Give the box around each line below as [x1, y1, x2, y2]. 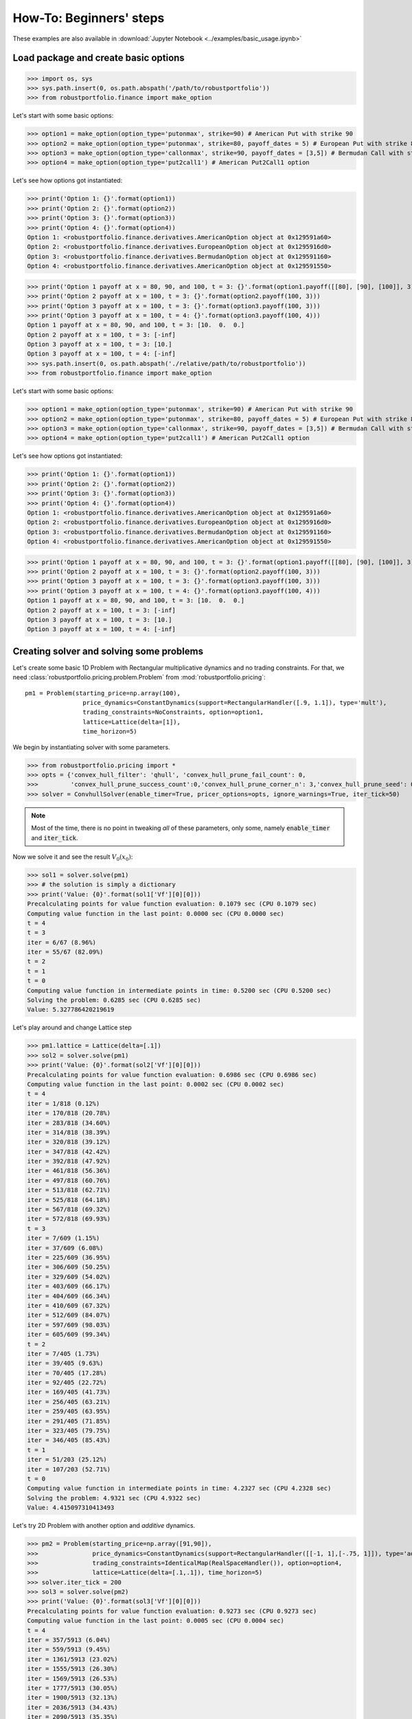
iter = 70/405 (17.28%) [27, 1369, 108, 1377]
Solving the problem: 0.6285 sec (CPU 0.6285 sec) [27, 996, 202, 1004]
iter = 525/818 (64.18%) [27, 1196, 111, 1203]
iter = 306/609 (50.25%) [27, 1263, 111, 1271]
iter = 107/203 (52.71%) [27, 1465, 111, 1473]
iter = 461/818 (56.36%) [27, 1167, 111, 1175]
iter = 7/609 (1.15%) [27, 1234, 100, 1242]
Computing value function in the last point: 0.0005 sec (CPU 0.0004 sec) [27, 1617, 285, 1625]
